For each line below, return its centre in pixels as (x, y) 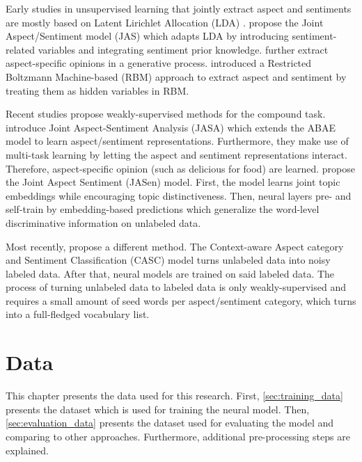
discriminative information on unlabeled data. (103, 222)
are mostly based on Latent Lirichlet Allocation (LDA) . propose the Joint (165, 22)
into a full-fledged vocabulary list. (78, 314)
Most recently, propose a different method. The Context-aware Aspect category (175, 246)
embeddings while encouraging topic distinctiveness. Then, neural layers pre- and (179, 195)
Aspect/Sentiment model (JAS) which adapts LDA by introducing (147, 36)
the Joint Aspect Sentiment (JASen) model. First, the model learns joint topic (173, 182)
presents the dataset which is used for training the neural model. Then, (158, 409)
